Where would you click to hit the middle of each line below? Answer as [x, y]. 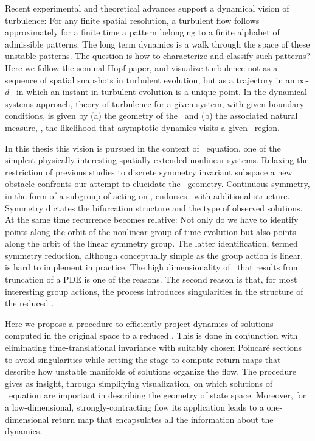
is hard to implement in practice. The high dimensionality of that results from [153, 267]
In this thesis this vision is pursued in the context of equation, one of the [143, 148]
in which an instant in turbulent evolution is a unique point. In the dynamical [161, 92]
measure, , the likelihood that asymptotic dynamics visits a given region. [142, 127]
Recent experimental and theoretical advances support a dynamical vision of [147, 8]
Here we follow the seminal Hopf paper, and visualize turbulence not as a [141, 67]
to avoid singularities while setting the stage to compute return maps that [143, 359]
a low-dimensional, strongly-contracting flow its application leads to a [134, 407]
